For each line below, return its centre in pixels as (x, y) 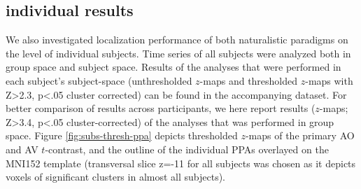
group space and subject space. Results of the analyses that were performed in (174, 67)
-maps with (329, 80)
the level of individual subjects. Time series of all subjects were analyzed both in (178, 53)
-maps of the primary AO (300, 135)
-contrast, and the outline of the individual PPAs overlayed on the (187, 149)
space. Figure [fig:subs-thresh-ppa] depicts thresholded (122, 135)
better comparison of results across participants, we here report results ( (161, 108)
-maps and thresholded (249, 80)
